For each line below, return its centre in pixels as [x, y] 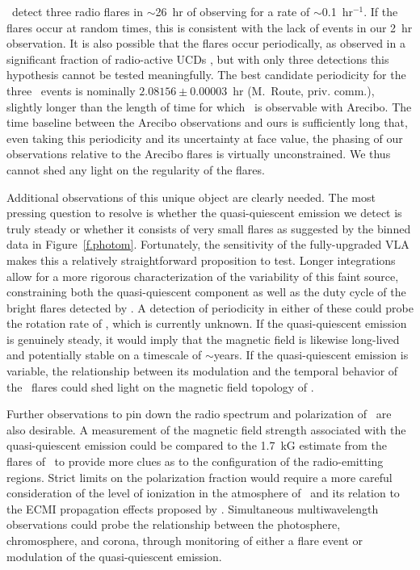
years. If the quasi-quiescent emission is [311, 355]
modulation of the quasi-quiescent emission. [114, 556]
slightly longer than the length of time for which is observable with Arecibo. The [209, 106]
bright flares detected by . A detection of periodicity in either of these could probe [210, 307]
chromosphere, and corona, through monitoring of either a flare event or [185, 540]
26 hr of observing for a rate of [233, 11]
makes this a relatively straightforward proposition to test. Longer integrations [201, 260]
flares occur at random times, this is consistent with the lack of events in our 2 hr [210, 27]
